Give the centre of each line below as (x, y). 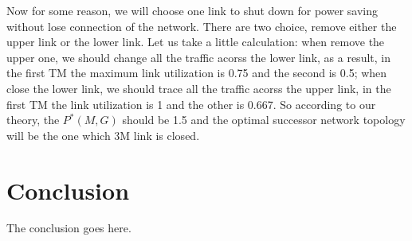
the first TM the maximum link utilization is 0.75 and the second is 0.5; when (197, 73)
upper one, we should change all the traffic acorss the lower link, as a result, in (198, 57)
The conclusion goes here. (69, 228)
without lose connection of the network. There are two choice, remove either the (202, 26)
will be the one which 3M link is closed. (103, 135)
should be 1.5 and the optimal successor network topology (264, 120)
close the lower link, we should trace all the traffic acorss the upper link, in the (199, 88)
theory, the (33, 120)
